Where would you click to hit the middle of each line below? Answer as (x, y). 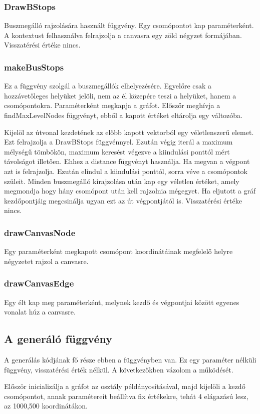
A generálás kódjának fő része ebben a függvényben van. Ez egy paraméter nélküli (130, 359)
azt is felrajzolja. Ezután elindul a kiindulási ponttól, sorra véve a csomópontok (126, 171)
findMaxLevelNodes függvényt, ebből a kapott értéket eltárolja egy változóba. (123, 115)
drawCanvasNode (40, 232)
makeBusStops (34, 67)
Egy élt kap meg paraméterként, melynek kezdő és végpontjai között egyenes (122, 302)
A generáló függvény (58, 339)
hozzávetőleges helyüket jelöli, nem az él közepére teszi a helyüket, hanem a (120, 95)
